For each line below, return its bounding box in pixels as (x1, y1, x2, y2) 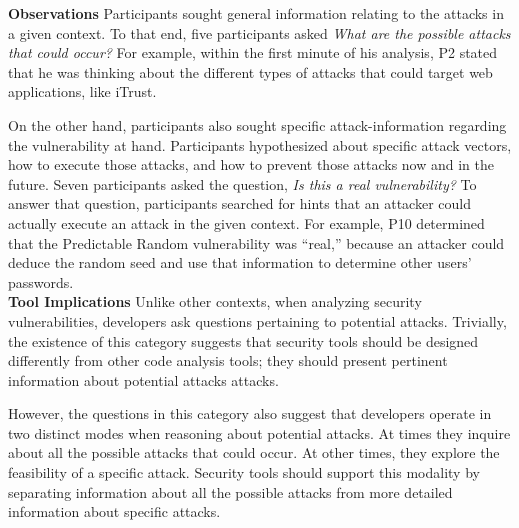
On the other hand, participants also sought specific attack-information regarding (8, 114, 507, 135)
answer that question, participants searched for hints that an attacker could (8, 193, 471, 214)
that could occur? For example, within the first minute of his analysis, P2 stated (8, 42, 498, 63)
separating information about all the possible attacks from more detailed (8, 481, 453, 502)
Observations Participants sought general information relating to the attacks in (8, 3, 504, 23)
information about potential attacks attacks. (8, 369, 279, 390)
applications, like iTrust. (8, 81, 157, 102)
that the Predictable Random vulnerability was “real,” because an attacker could (8, 232, 505, 253)
